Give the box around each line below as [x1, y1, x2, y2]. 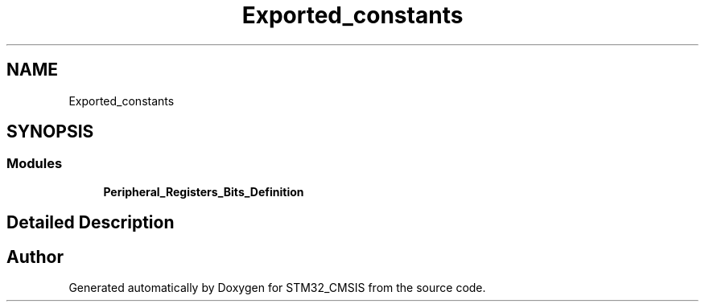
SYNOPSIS [6, 121, 94, 142]
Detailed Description [6, 212, 175, 233]
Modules [6, 155, 63, 172]
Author [6, 246, 64, 267]
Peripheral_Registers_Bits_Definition [103, 184, 304, 199]
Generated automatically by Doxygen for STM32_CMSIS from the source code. [68, 281, 486, 295]
